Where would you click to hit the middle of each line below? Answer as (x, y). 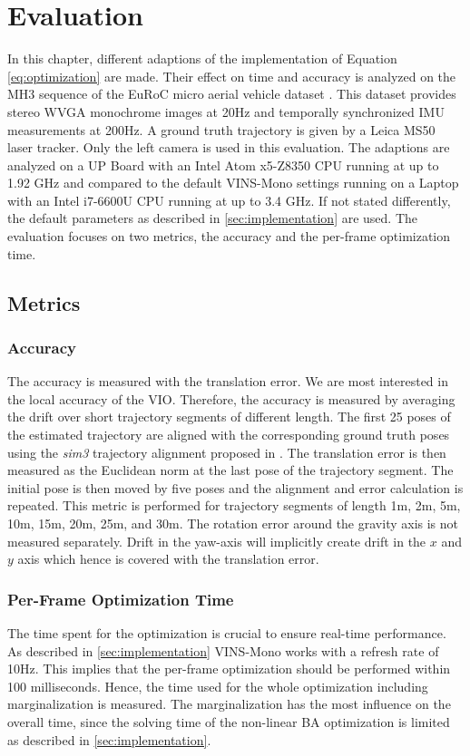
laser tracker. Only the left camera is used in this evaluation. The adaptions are (229, 147)
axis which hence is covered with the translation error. (168, 559)
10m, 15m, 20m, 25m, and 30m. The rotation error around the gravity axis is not (233, 523)
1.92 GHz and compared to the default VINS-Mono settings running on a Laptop (233, 183)
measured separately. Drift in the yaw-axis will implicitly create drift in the (217, 541)
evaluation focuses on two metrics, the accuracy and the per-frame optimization (229, 236)
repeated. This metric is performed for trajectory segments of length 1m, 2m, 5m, (234, 505)
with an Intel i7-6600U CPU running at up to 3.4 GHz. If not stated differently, (229, 200)
